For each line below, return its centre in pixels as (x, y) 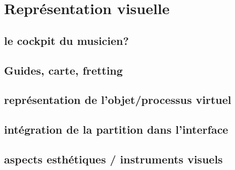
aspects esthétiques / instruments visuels (113, 159)
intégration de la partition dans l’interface (116, 129)
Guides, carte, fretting (63, 70)
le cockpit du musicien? (66, 40)
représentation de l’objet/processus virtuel (118, 100)
